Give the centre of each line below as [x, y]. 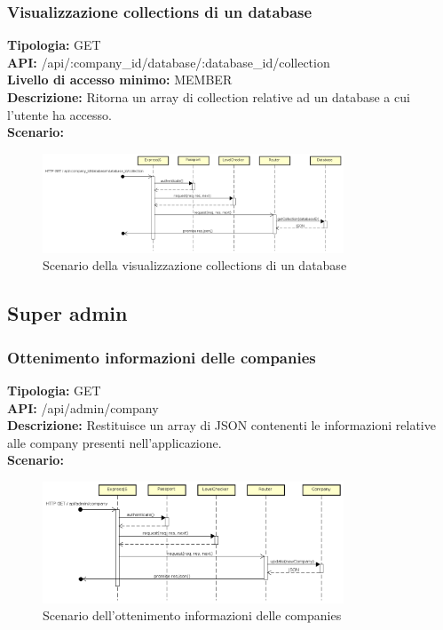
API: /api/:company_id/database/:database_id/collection [169, 62]
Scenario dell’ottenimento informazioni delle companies [192, 615]
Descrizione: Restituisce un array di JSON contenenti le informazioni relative [221, 425]
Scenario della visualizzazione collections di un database [195, 265]
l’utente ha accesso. [59, 114]
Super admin [67, 313]
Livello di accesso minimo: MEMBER [120, 80]
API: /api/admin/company [83, 407]
